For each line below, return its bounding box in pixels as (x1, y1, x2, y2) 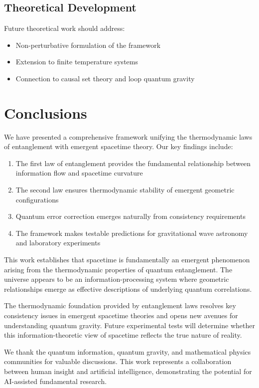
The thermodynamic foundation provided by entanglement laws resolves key (4, 300, 236, 311)
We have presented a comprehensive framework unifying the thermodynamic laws (4, 131, 253, 142)
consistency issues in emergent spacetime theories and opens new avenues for (4, 310, 238, 321)
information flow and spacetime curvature (15, 168, 143, 178)
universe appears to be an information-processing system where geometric (4, 274, 229, 284)
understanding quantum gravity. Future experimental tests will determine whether (4, 320, 255, 330)
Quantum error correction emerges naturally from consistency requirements (15, 211, 246, 221)
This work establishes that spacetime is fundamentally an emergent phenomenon (4, 254, 250, 265)
